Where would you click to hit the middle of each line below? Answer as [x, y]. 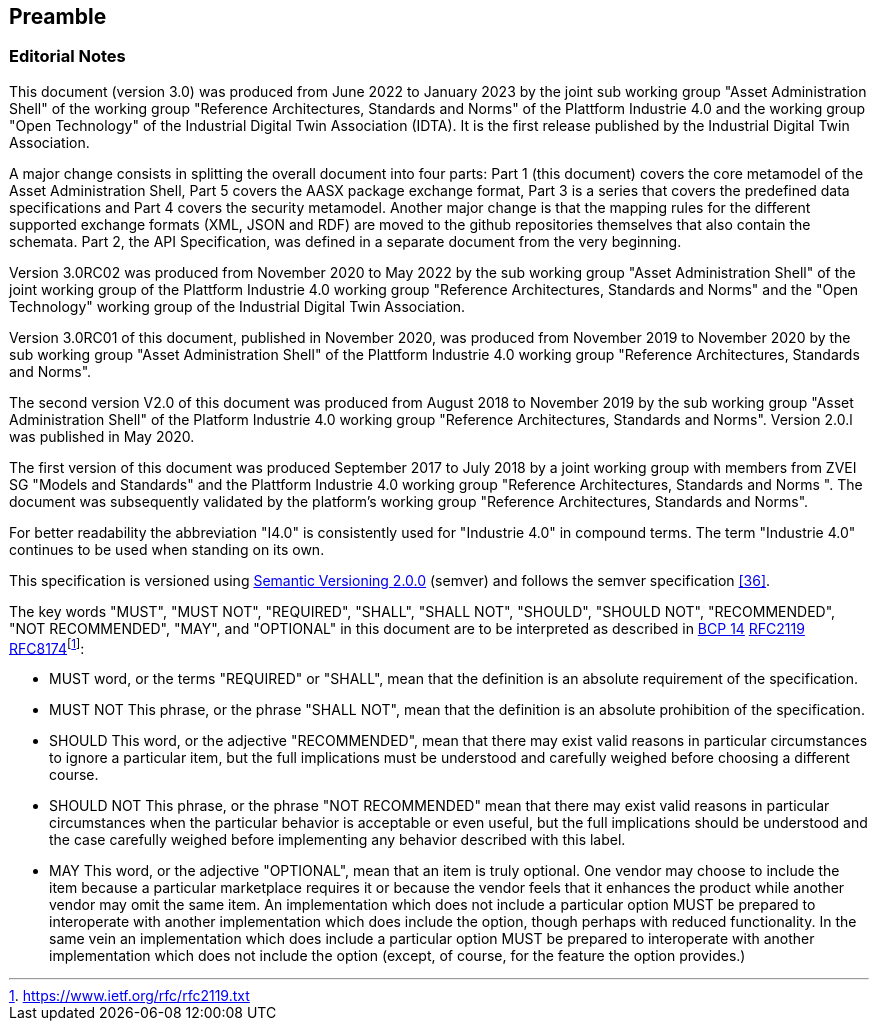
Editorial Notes [67, 56]
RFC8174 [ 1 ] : [47, 646]
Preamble [58, 16]
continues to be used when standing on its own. [167, 549]
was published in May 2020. [102, 436]
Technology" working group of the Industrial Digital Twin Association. [237, 306]
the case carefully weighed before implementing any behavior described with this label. [337, 840]
